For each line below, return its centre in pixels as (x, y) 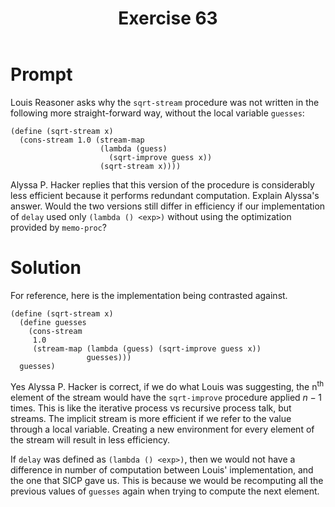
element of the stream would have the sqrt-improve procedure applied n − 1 (166, 397)
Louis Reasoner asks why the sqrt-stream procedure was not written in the (165, 102)
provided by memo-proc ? (58, 227)
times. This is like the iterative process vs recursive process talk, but (151, 408)
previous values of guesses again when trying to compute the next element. (165, 491)
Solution (46, 268)
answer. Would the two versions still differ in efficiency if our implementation (168, 206)
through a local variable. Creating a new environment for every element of (162, 429)
